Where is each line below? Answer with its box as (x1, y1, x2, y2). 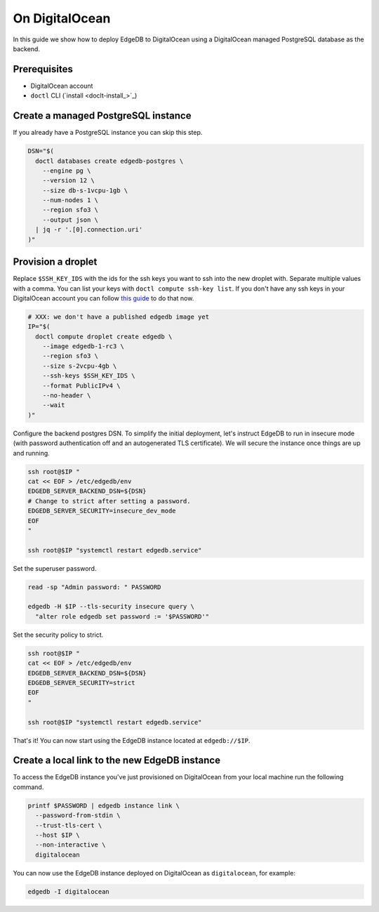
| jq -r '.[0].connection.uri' (35, 225, 143, 234)
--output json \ (42, 216, 98, 224)
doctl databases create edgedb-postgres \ (35, 157, 184, 165)
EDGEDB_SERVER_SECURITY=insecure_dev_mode (27, 507, 176, 515)
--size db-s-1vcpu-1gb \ (42, 186, 128, 194)
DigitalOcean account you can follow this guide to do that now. (13, 293, 194, 302)
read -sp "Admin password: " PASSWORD (27, 583, 161, 591)
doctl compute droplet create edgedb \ (35, 332, 173, 341)
